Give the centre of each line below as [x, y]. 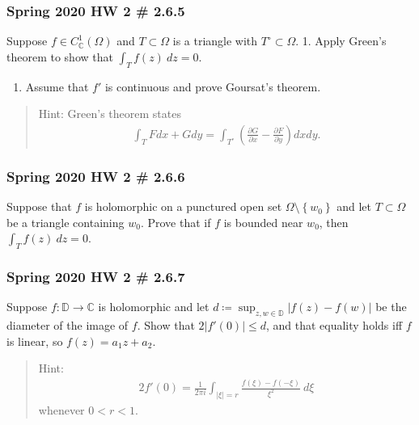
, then [334, 222]
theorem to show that [60, 56]
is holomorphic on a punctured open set [183, 206]
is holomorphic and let [154, 307]
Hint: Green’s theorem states [110, 114]
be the [391, 307]
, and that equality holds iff [334, 325]
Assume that [57, 86]
